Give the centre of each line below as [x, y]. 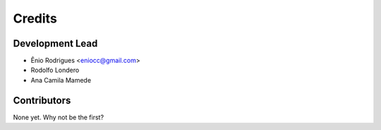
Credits [35, 18]
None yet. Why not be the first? [59, 117]
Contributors [42, 100]
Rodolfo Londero [55, 70]
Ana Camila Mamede [61, 80]
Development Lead [55, 43]
